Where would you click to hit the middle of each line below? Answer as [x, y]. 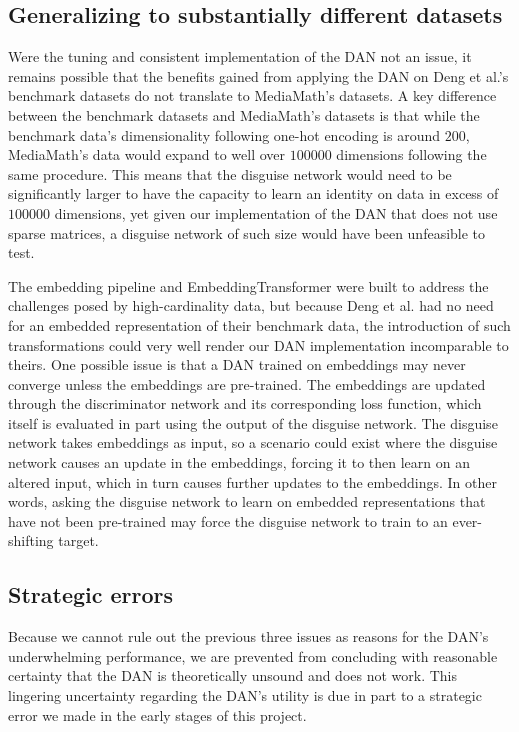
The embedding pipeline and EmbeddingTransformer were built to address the [248, 285]
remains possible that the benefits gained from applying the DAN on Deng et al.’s [258, 75]
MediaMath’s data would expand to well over [147, 154]
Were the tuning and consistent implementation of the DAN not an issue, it [240, 56]
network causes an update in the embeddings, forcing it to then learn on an [239, 462]
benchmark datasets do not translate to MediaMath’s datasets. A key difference [252, 95]
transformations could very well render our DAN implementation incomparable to [258, 344]
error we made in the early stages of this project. [157, 714]
